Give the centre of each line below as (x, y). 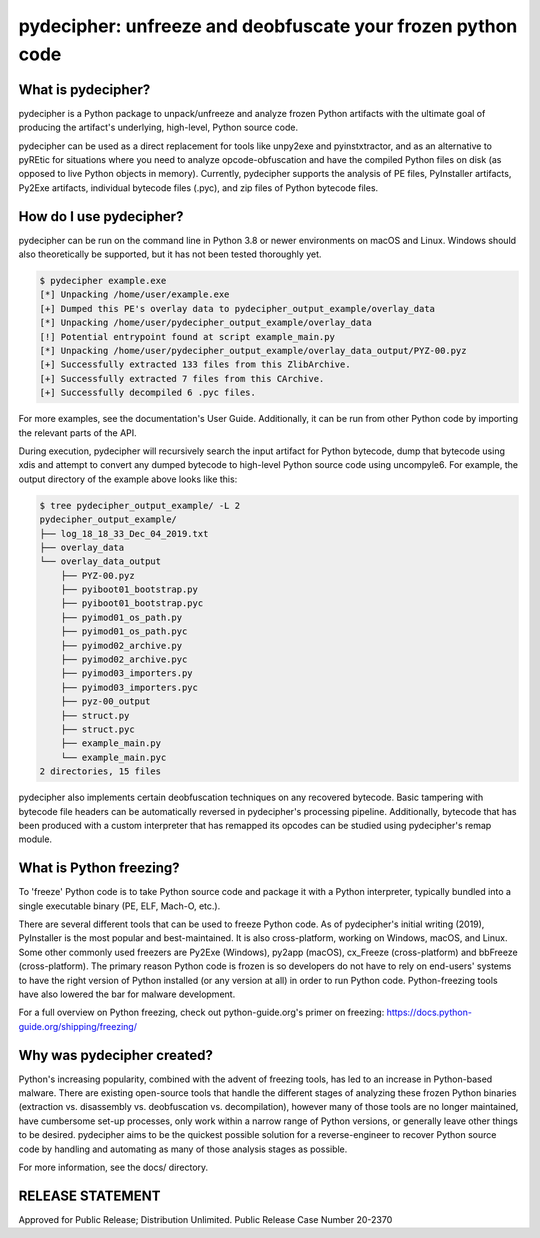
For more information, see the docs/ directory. (113, 1167)
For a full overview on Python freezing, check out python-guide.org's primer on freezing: (201, 1012)
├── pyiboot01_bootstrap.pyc (132, 603)
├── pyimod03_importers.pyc (129, 687)
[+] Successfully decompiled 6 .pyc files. (148, 393)
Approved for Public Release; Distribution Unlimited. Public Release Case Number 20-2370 (205, 1219)
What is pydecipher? (84, 89)
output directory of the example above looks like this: (128, 479)
